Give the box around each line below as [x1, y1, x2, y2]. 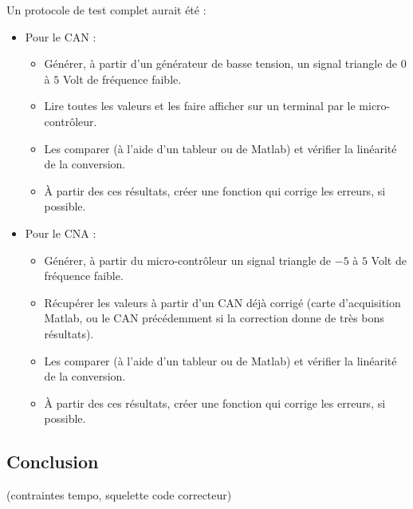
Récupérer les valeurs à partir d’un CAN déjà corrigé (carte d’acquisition [44, 294, 401, 310]
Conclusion [6, 449, 99, 474]
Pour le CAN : [25, 28, 96, 45]
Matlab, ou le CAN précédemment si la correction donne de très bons [44, 310, 384, 326]
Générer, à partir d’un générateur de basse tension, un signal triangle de [44, 55, 398, 72]
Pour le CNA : [25, 224, 96, 241]
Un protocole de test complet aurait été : [6, 2, 206, 18]
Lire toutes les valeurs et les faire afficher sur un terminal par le [44, 97, 356, 114]
